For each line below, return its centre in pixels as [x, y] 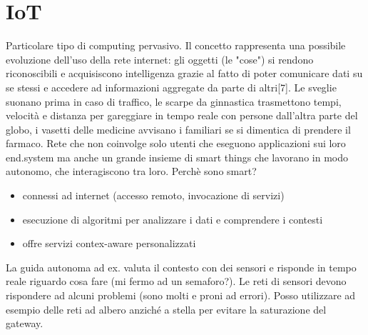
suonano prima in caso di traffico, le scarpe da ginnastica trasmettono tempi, [174, 101]
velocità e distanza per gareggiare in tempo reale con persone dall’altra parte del [182, 115]
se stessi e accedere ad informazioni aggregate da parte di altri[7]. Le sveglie [171, 87]
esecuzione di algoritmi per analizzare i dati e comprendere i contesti [173, 219]
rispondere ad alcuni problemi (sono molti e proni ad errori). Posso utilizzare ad [181, 295]
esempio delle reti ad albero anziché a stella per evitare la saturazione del [166, 309]
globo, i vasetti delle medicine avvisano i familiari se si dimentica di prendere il [178, 129]
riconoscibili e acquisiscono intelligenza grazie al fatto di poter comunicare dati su [184, 73]
